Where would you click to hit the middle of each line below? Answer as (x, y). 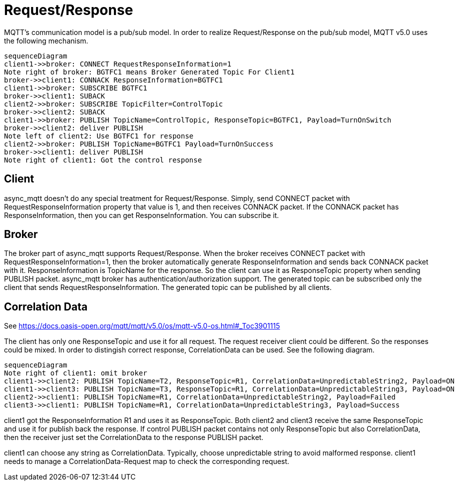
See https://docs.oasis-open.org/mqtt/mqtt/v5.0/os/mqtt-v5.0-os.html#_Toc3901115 (142, 326)
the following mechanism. (46, 40)
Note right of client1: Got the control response (103, 160)
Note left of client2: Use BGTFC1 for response (99, 136)
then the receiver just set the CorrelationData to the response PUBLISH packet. (134, 437)
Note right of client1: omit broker (76, 373)
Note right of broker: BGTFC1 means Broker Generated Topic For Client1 (149, 72)
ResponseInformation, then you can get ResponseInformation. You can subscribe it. (142, 215)
